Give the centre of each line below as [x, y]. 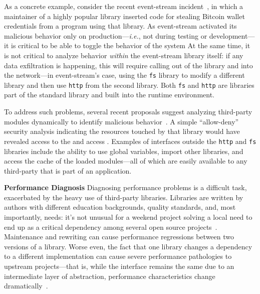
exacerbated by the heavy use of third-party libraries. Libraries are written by [124, 197]
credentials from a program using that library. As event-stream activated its [120, 26]
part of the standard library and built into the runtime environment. [109, 95]
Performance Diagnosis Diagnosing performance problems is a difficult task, [125, 187]
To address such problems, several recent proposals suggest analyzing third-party [128, 112]
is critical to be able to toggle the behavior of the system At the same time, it [131, 45]
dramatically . [26, 286]
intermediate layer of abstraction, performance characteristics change [110, 276]
